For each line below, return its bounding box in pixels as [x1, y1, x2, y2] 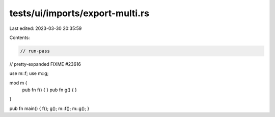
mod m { [9, 80, 28, 86]
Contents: [9, 34, 30, 41]
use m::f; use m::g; [9, 70, 49, 76]
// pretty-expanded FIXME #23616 [9, 61, 81, 67]
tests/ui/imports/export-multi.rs [9, 8, 150, 19]
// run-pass [20, 48, 50, 54]
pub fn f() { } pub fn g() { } [22, 87, 77, 93]
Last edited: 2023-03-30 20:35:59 [9, 25, 82, 31]
